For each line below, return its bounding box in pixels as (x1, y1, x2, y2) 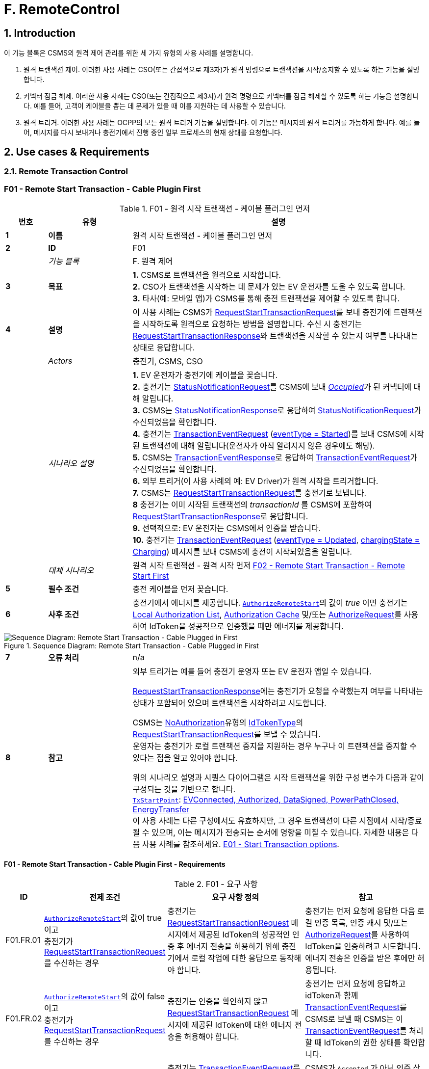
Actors (48, 355, 73, 366)
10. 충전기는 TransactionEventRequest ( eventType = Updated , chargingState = (132, 534, 420, 545)
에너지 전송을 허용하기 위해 (186, 941, 280, 951)
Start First (132, 570, 169, 581)
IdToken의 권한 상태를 (324, 1037, 402, 1047)
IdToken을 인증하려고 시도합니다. (305, 941, 421, 951)
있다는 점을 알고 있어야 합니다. (132, 752, 238, 763)
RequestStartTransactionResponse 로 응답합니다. (132, 511, 308, 521)
